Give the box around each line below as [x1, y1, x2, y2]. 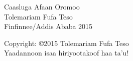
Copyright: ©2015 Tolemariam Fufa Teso [4, 37, 129, 48]
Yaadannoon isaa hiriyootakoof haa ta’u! [4, 47, 129, 58]
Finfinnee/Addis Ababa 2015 [4, 21, 93, 31]
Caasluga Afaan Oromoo [4, 1, 80, 11]
